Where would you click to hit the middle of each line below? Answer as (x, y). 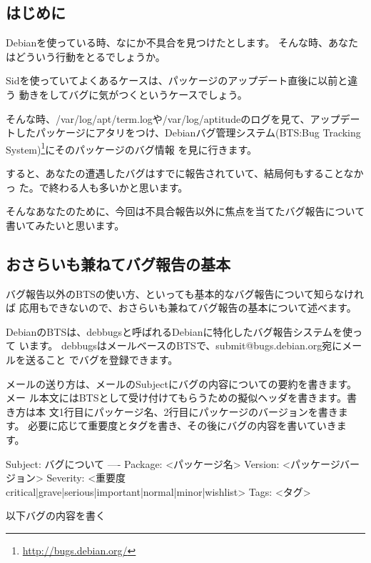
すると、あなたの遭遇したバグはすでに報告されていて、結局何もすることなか (185, 173)
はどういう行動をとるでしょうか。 (86, 56)
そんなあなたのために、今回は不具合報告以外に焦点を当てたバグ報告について (185, 211)
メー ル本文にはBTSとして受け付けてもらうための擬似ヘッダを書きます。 (176, 398)
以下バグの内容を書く (56, 515)
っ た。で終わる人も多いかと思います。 (97, 187)
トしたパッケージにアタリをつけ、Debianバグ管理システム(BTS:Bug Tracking (183, 133)
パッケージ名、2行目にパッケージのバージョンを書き (216, 411)
